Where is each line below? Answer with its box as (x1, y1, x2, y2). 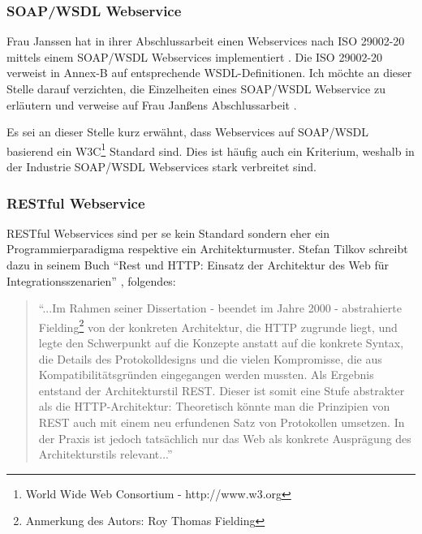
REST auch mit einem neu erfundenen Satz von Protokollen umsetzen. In (38, 414, 405, 431)
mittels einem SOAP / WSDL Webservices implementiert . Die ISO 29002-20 (6, 48, 383, 65)
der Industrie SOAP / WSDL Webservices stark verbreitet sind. (6, 158, 316, 175)
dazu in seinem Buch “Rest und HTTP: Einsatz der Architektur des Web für (6, 256, 390, 273)
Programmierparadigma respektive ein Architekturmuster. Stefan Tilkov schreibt (6, 240, 408, 257)
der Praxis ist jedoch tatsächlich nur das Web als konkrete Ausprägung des (38, 429, 411, 446)
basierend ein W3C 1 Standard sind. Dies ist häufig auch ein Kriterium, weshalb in (6, 140, 415, 159)
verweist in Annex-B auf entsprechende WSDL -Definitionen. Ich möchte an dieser (6, 64, 412, 81)
